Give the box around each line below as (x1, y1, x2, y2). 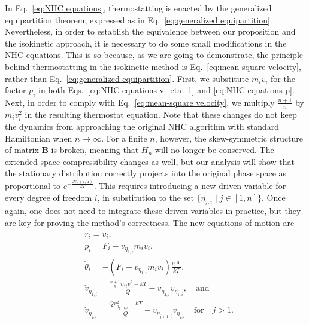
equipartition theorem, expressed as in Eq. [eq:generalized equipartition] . (5, 13, 272, 26)
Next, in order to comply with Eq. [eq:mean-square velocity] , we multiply (5, 96, 275, 108)
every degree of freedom (5, 191, 92, 203)
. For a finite (101, 132, 147, 144)
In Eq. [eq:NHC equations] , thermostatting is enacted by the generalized (5, 2, 272, 14)
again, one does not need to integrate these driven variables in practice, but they (5, 204, 301, 217)
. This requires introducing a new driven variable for (93, 179, 286, 191)
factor (5, 84, 26, 96)
